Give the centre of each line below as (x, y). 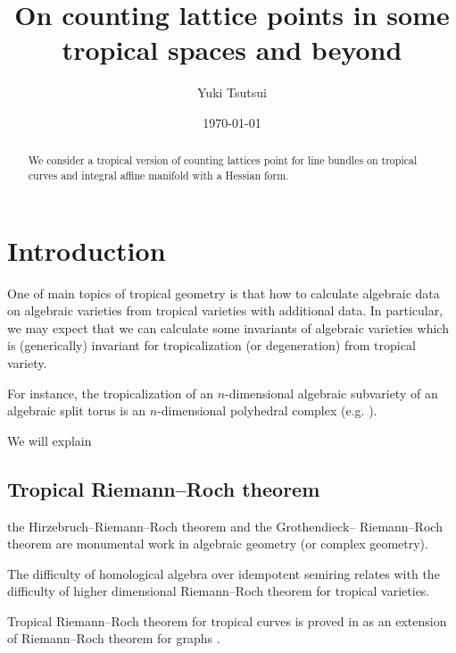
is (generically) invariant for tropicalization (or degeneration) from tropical (211, 345)
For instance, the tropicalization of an (110, 393)
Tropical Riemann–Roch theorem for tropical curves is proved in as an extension (227, 620)
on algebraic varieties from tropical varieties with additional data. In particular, (225, 310)
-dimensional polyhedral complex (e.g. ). (267, 410)
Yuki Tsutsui (232, 92)
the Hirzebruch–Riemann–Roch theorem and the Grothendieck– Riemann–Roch (225, 526)
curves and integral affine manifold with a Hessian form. (158, 175)
